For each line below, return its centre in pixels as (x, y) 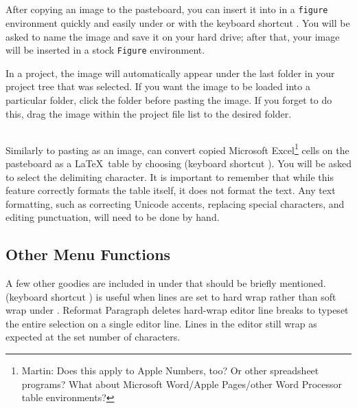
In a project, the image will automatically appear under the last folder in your (170, 73)
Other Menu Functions (88, 254)
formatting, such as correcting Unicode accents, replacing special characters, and (175, 203)
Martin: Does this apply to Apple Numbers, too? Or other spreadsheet (170, 371)
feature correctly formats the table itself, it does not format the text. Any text (171, 190)
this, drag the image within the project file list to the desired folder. (149, 113)
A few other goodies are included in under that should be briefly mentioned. (166, 283)
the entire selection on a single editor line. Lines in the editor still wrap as (161, 323)
